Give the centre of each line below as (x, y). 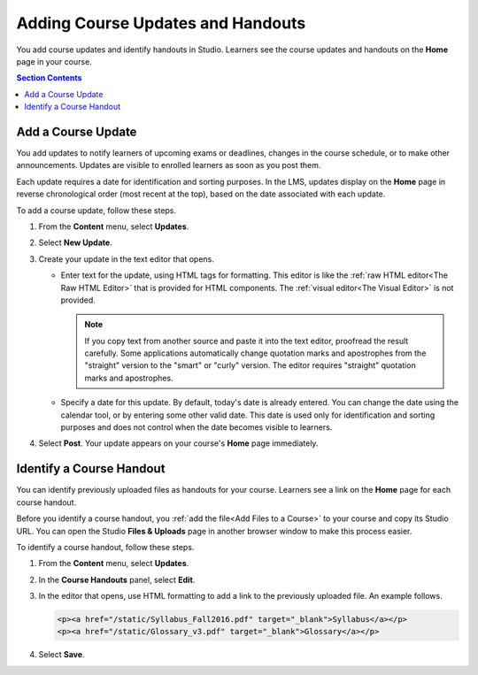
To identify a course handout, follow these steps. (105, 547)
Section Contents (49, 78)
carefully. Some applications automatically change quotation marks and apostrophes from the (255, 353)
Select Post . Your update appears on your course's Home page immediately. (178, 443)
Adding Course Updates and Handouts (161, 23)
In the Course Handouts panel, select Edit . (117, 579)
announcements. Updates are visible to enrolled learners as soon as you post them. (169, 165)
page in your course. (54, 61)
